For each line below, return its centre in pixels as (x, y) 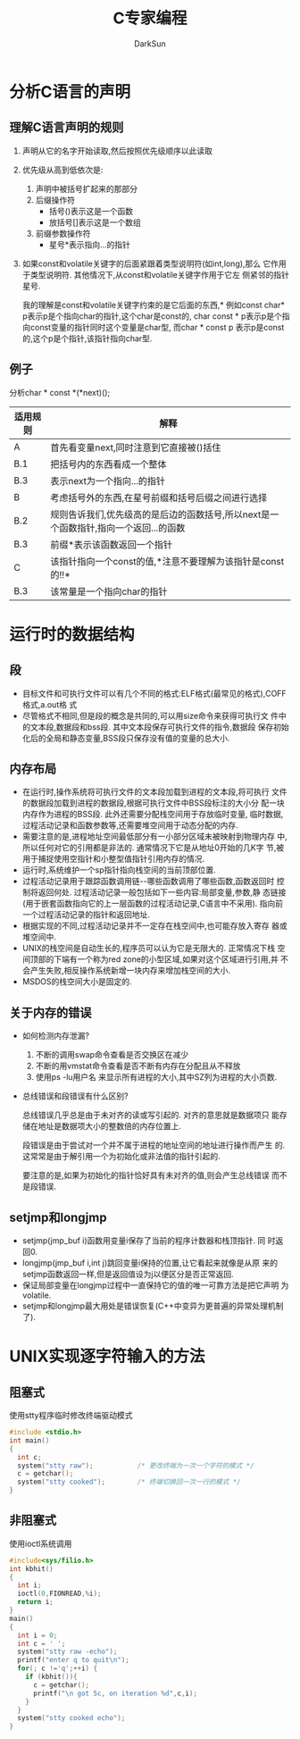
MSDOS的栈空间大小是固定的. (77, 982)
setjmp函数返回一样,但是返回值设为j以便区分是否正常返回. (128, 1274)
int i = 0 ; (37, 1635)
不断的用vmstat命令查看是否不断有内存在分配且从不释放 (138, 1066)
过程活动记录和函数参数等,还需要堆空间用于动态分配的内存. (130, 825)
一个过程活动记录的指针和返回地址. (86, 915)
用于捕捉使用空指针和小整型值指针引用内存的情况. (113, 859)
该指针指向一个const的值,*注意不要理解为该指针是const (167, 561)
